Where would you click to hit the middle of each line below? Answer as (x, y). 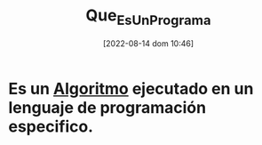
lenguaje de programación (107, 107)
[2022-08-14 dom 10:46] (148, 43)
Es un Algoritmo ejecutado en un (131, 89)
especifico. (51, 126)
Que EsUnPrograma (148, 17)
